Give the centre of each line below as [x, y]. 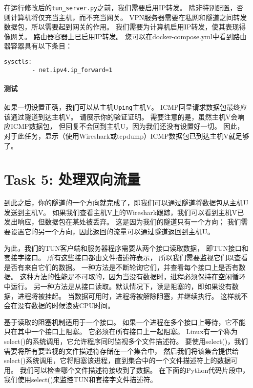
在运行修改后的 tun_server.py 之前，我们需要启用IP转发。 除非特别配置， [120, 7]
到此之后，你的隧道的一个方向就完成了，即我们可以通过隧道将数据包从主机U [126, 203]
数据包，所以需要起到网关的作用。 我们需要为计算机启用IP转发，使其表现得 [125, 27]
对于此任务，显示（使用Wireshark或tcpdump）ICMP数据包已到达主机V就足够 [127, 135]
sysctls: [18, 62]
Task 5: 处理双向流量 [72, 179]
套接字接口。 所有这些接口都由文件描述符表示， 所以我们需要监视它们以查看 [126, 257]
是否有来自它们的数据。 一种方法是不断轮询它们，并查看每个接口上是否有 [121, 267]
